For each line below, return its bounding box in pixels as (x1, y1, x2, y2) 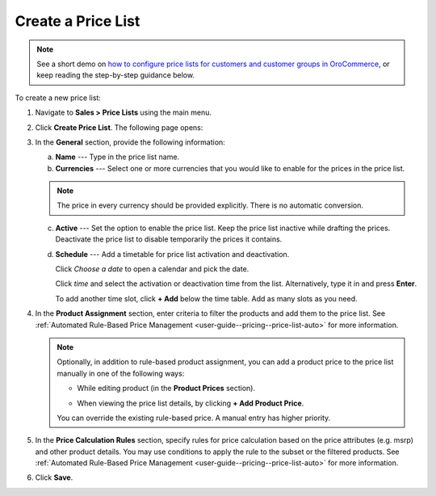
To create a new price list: (15, 93, 101, 103)
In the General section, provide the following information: (35, 137, 225, 147)
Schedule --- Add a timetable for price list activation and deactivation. (55, 249, 290, 259)
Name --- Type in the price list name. (55, 152, 180, 162)
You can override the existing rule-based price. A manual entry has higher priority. (57, 413, 331, 422)
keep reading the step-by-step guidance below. (36, 70, 195, 80)
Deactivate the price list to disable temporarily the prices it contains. (55, 234, 283, 244)
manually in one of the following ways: (57, 368, 185, 378)
